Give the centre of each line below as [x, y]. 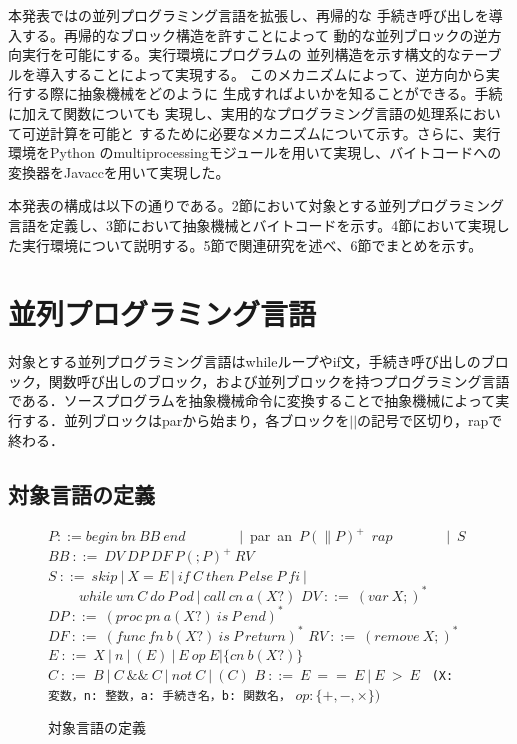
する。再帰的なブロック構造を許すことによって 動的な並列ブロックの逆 [254, 34]
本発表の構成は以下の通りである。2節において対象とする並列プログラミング [256, 205]
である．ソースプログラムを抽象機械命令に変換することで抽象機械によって [252, 400]
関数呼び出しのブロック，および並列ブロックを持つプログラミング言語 [279, 380]
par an [271, 535]
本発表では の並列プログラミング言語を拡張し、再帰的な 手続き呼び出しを [248, 15]
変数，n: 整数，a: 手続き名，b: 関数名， [169, 695]
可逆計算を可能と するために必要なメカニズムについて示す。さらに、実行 [261, 132]
